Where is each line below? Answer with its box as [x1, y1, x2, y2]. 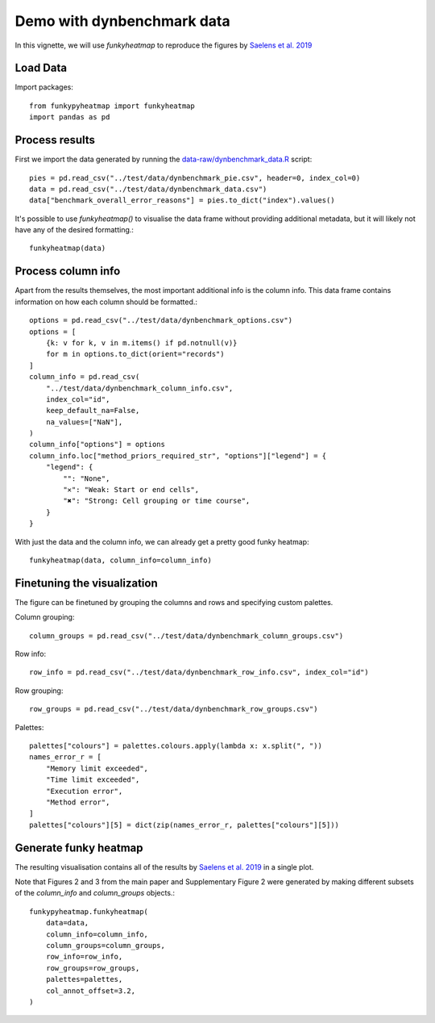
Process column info [14, 265, 121, 278]
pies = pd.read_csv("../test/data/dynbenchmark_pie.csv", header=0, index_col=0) [29, 173, 361, 182]
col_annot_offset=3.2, [45, 986, 136, 996]
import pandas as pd [29, 113, 110, 122]
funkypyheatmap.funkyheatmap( [29, 907, 149, 916]
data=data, [45, 918, 89, 928]
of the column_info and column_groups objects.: [14, 888, 176, 898]
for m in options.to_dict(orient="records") [45, 349, 225, 359]
